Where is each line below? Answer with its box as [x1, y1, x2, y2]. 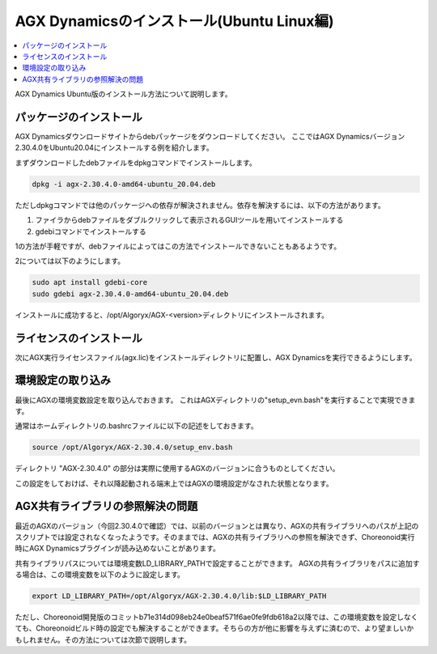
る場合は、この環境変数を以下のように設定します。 [15, 570, 185, 580]
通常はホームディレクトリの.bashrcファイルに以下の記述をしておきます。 [15, 421, 258, 431]
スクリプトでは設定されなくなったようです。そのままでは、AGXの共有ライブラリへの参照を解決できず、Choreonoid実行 [15, 532, 415, 541]
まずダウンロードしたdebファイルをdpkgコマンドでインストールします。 [15, 158, 257, 168]
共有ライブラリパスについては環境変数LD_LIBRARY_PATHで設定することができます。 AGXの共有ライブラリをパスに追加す [15, 558, 420, 568]
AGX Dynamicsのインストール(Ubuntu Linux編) [15, 12, 335, 30]
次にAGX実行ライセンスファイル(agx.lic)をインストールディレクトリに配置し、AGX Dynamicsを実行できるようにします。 [15, 352, 417, 362]
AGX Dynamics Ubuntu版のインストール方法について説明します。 [15, 89, 232, 99]
